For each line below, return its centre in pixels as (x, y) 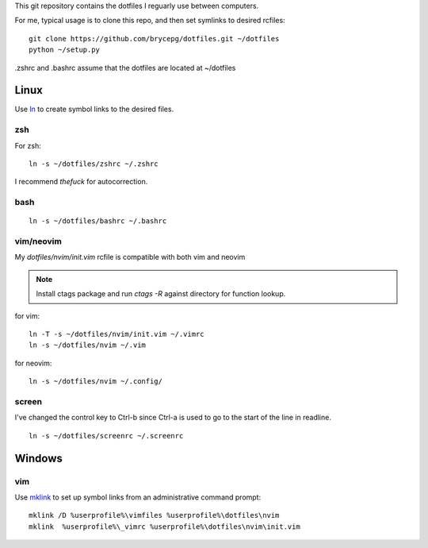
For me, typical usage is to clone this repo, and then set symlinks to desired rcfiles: (150, 21)
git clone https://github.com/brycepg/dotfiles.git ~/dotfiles (154, 39)
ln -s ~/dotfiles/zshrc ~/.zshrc (94, 164)
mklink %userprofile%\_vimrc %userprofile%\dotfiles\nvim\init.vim (164, 527)
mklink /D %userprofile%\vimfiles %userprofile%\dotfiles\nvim (154, 515)
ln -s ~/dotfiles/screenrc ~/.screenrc (106, 436)
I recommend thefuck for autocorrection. (81, 182)
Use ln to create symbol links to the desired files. (94, 109)
